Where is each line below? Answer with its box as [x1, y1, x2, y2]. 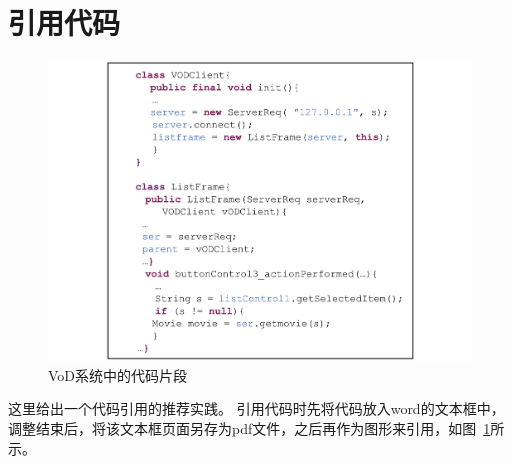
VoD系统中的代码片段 [48, 364, 188, 385]
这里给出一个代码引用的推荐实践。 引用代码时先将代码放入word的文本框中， [8, 398, 505, 419]
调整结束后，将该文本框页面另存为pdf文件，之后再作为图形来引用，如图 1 [8, 417, 491, 438]
